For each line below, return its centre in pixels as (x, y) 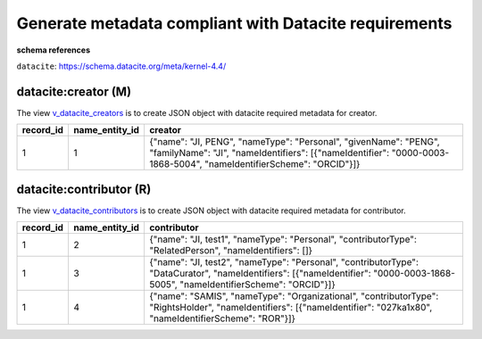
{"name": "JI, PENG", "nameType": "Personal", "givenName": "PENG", (295, 142)
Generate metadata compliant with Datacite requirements (234, 23)
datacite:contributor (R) (84, 189)
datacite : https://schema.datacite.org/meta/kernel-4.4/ (121, 66)
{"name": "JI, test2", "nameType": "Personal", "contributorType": (284, 262)
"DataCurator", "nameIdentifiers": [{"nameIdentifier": (260, 274)
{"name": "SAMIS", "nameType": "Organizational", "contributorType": (294, 296)
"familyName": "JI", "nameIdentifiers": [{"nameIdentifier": (269, 153)
